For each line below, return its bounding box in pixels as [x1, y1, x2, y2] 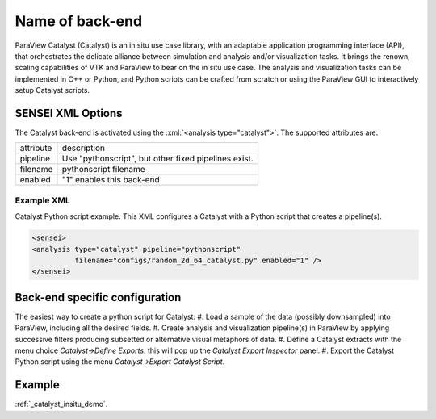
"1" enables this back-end [61, 174, 161, 186]
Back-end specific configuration [15, 291, 182, 304]
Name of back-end [15, 12, 143, 30]
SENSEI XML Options [15, 106, 123, 120]
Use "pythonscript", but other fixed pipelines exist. [61, 153, 254, 165]
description [61, 142, 105, 153]
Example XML [15, 195, 70, 206]
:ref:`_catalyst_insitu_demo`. [15, 400, 108, 409]
